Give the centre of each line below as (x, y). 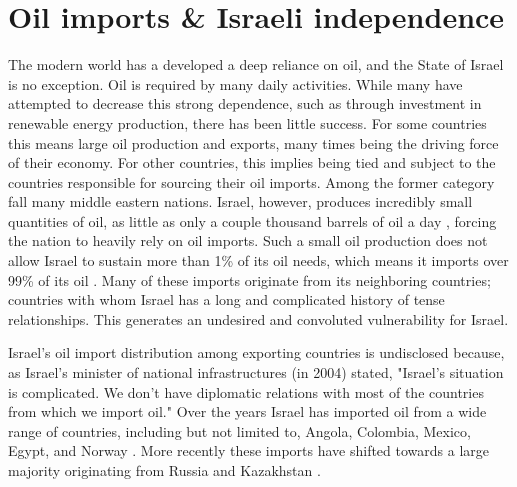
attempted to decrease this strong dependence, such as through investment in (245, 103)
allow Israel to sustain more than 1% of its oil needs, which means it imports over (258, 260)
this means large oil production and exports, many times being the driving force (253, 142)
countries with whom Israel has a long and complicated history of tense (226, 299)
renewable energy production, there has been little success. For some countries (247, 122)
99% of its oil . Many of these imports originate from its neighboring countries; (249, 279)
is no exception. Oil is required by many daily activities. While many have (235, 83)
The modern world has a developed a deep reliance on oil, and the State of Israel (256, 64)
